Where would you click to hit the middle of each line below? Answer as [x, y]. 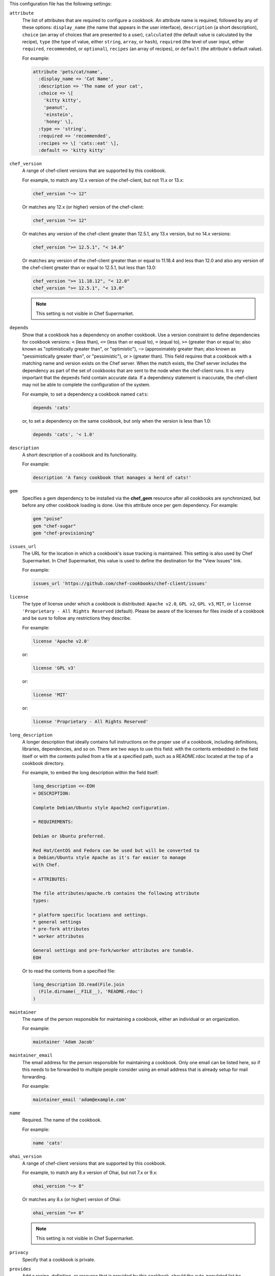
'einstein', [59, 115]
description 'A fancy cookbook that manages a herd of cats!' [112, 478]
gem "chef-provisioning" [64, 533]
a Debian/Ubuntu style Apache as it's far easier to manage [109, 858]
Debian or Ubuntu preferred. [69, 836]
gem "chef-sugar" [54, 526]
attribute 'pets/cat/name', [68, 72]
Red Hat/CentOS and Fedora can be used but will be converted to [116, 850]
